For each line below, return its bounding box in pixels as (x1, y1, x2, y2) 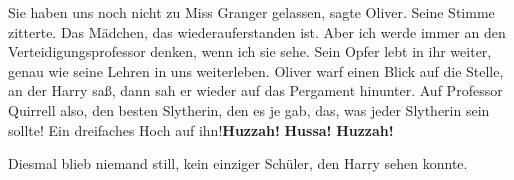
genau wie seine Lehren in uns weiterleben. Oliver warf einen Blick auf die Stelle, (8, 60, 504, 81)
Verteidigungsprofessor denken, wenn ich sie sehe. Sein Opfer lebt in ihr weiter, (8, 41, 492, 62)
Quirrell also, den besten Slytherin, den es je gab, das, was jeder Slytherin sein (8, 99, 490, 120)
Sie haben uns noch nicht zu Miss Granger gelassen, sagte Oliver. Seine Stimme (8, 2, 495, 22)
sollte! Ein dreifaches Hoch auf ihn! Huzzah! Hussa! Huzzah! (8, 119, 394, 140)
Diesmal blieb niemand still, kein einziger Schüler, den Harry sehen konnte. (8, 153, 468, 174)
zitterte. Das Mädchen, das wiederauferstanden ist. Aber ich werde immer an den (8, 21, 506, 42)
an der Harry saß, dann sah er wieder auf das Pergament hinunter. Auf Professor (8, 80, 503, 101)
